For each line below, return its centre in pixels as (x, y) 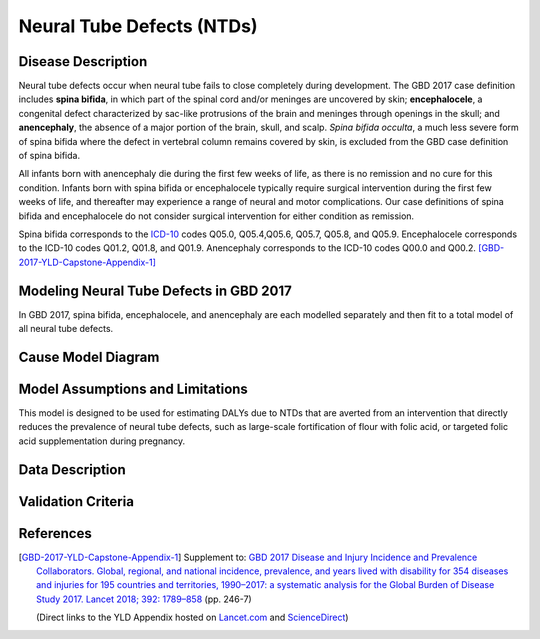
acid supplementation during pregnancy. (102, 441)
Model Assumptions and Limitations (133, 388)
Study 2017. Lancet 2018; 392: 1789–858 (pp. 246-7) (144, 599)
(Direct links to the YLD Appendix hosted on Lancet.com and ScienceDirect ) (192, 617)
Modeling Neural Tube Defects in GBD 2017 (155, 290)
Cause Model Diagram (89, 356)
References (55, 533)
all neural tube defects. (66, 329)
